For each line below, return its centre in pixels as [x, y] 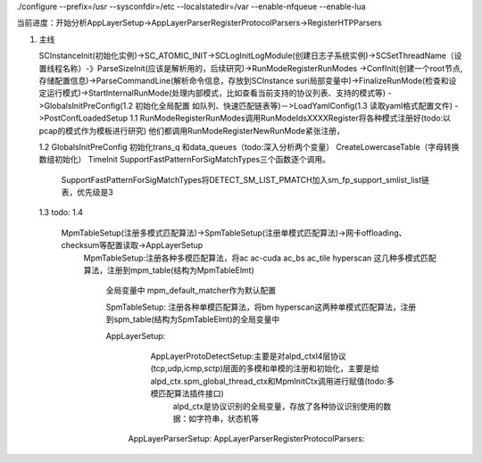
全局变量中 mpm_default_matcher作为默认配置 [191, 291]
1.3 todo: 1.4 [61, 212]
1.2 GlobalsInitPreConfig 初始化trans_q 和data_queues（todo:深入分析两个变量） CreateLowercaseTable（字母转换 [249, 146]
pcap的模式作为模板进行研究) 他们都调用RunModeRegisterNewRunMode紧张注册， [192, 130]
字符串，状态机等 [227, 418]
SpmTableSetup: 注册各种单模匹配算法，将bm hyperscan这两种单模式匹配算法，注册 [261, 307]
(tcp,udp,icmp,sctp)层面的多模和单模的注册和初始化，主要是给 [265, 368]
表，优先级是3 [87, 193]
